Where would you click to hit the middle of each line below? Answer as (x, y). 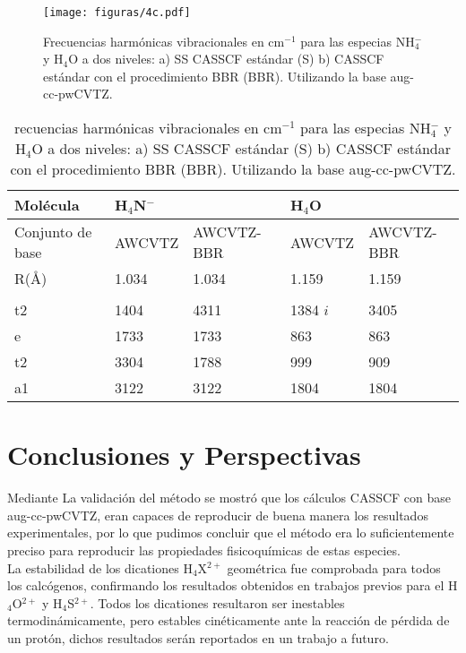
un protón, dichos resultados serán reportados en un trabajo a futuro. (198, 637)
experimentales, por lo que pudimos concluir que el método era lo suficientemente (231, 533)
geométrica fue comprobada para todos (334, 567)
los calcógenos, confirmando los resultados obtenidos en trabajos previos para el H (233, 585)
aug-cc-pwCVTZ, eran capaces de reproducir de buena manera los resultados (218, 515)
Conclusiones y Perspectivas (184, 455)
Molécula (47, 205)
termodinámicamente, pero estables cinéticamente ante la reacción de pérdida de (229, 620)
